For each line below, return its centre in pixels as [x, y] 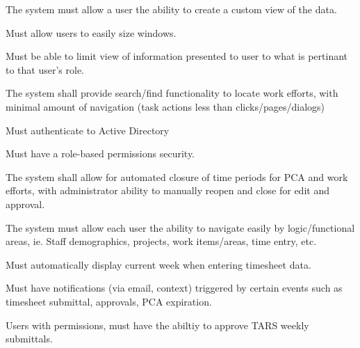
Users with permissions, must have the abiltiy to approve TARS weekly [157, 325]
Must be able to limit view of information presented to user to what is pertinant [177, 56]
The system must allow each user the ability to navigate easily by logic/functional [180, 227]
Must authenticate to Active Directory [88, 130]
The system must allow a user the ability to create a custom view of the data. [171, 9]
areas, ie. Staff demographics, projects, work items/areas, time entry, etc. [161, 241]
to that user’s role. [45, 69]
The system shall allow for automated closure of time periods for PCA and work [177, 176]
